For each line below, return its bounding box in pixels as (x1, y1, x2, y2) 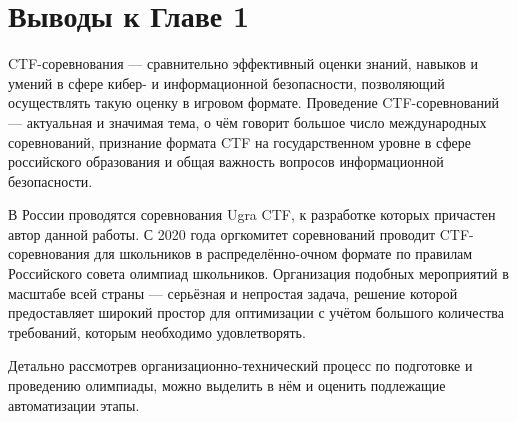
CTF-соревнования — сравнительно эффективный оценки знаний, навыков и (8, 53, 478, 74)
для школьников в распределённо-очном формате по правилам (94, 243, 473, 264)
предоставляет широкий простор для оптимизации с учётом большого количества (8, 302, 504, 323)
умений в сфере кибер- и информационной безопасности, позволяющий (8, 72, 445, 93)
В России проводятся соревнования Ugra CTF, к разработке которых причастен (8, 204, 496, 225)
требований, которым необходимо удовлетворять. (8, 321, 306, 342)
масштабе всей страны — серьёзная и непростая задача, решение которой (8, 282, 458, 303)
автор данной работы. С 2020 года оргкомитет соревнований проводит (8, 223, 436, 244)
